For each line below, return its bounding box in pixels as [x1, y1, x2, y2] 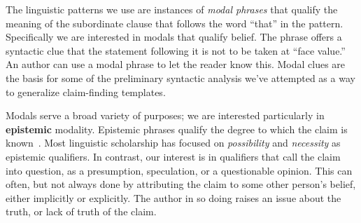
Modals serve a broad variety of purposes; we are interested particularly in [6, 108, 325, 123]
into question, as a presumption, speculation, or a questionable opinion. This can [6, 163, 353, 177]
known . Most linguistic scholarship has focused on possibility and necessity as [6, 135, 341, 150]
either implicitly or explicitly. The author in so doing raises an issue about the [6, 190, 341, 205]
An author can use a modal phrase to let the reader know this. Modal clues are [6, 57, 346, 72]
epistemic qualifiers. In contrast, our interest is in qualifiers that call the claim [6, 149, 341, 163]
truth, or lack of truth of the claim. [6, 204, 157, 219]
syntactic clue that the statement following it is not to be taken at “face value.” [6, 43, 346, 58]
